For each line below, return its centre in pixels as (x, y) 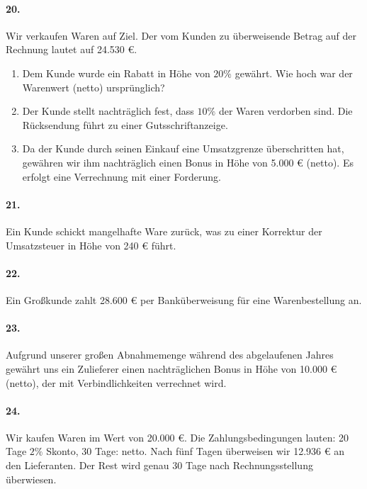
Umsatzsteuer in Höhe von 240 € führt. (91, 245)
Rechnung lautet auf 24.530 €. (72, 49)
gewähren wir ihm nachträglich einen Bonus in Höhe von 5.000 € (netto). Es (188, 162)
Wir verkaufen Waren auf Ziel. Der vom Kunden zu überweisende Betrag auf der (181, 35)
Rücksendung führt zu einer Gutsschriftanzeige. (125, 124)
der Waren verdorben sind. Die (286, 111)
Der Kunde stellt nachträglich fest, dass (108, 111)
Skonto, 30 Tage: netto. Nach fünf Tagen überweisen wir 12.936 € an (195, 451)
